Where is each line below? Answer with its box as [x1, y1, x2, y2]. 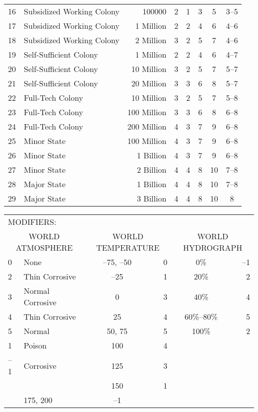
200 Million [127, 121, 167, 132]
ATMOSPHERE [15, 242, 73, 253]
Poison [23, 340, 47, 351]
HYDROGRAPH [183, 242, 243, 253]
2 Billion [136, 164, 167, 175]
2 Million [135, 34, 167, 46]
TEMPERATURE [96, 242, 160, 253]
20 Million [131, 77, 167, 89]
